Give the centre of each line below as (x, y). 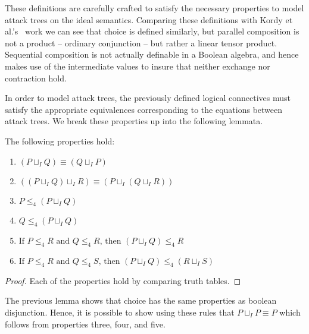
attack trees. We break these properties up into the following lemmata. (134, 121)
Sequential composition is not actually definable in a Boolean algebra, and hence (152, 54)
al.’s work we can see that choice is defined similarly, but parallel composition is (152, 31)
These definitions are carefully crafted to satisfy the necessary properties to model (154, 8)
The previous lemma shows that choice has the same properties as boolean (141, 300)
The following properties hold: (60, 141)
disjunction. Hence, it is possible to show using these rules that (120, 312)
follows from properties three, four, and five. (85, 324)
